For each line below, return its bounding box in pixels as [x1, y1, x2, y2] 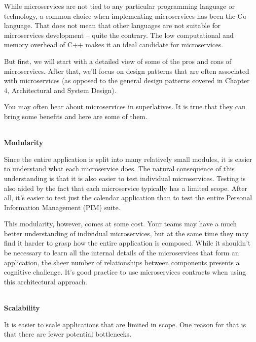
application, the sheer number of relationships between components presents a [4, 257, 240, 267]
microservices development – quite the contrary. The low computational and [4, 30, 234, 40]
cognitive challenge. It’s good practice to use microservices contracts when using [4, 267, 246, 277]
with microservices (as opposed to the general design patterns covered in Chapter [4, 75, 250, 86]
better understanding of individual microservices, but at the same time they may [4, 228, 249, 238]
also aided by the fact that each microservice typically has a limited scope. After [4, 183, 248, 193]
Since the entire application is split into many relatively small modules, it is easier [4, 154, 253, 164]
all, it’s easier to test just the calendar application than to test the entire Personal [4, 192, 252, 203]
